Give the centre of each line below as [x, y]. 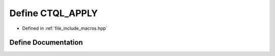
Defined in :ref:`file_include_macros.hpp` [65, 28]
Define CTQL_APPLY [54, 13]
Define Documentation [46, 43]
